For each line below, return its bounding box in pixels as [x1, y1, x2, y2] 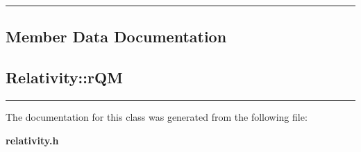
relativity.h [6, 133, 59, 147]
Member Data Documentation [6, 26, 227, 47]
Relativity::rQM [6, 67, 124, 88]
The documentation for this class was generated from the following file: [6, 109, 308, 124]
